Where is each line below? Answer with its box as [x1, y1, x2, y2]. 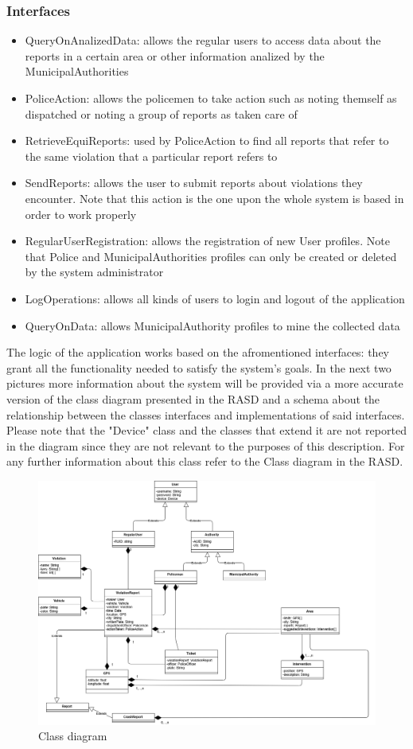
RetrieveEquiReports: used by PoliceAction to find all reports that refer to [25, 132, 389, 149]
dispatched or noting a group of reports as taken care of [25, 105, 298, 122]
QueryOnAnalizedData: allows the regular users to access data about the [25, 32, 381, 49]
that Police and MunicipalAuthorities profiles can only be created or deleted [25, 248, 397, 264]
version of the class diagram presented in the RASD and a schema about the [6, 390, 380, 407]
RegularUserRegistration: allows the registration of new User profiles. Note [25, 232, 390, 249]
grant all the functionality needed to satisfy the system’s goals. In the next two [6, 359, 392, 376]
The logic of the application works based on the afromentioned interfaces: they [6, 344, 390, 361]
